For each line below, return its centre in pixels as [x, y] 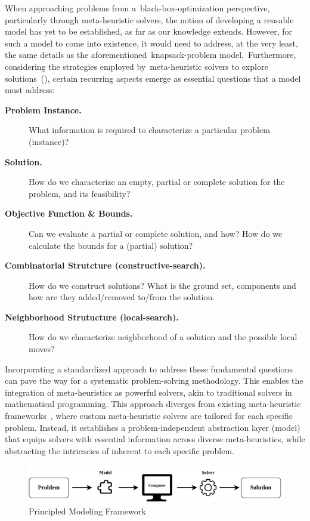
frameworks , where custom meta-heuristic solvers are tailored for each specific [149, 416]
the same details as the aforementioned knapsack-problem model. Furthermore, [151, 55]
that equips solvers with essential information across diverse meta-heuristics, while [155, 439]
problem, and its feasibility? [80, 193]
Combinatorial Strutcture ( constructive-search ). [105, 265]
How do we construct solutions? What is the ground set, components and [162, 285]
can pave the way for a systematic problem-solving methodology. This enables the [154, 380]
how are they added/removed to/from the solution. [122, 297]
